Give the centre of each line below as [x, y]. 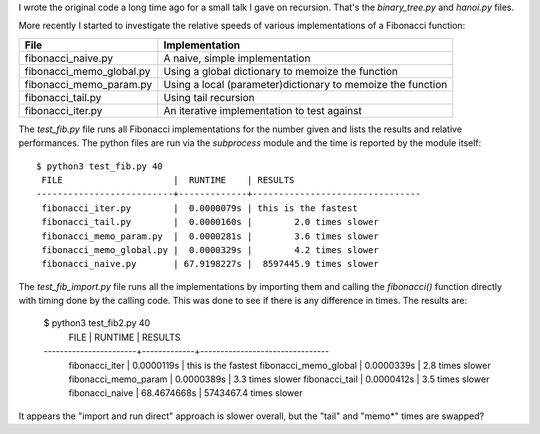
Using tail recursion [209, 97]
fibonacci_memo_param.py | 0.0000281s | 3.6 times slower [210, 236]
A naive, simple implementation [237, 58]
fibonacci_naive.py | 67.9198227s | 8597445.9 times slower [210, 264]
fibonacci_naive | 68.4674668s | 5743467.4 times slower [185, 393]
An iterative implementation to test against [262, 110]
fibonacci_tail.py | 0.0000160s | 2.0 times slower [210, 222]
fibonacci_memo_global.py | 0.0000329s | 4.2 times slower [210, 249]
